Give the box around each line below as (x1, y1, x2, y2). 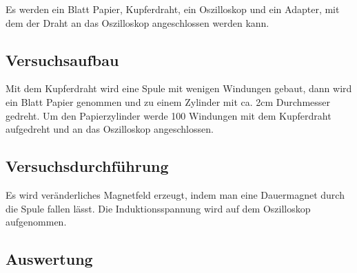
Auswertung (6, 248, 93, 270)
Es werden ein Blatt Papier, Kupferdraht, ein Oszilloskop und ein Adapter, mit (6, 2, 340, 16)
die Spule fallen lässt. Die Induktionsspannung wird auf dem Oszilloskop (6, 201, 311, 215)
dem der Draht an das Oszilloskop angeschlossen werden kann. (6, 15, 269, 30)
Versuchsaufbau (6, 49, 119, 70)
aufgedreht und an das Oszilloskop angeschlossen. (6, 122, 214, 136)
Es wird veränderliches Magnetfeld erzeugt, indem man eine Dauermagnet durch (6, 187, 345, 201)
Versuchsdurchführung (6, 155, 169, 177)
